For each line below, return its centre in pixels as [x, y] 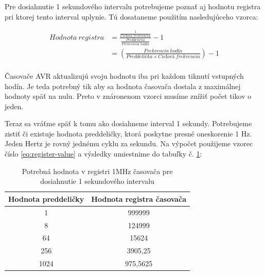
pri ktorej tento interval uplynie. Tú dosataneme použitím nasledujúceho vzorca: [131, 16]
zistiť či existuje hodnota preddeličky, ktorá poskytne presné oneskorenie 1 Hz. [128, 133]
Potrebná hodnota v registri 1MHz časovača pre [97, 171]
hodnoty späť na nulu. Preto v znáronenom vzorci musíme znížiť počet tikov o [128, 96]
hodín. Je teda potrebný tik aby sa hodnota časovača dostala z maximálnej [123, 86]
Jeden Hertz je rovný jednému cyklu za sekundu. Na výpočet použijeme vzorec [129, 143]
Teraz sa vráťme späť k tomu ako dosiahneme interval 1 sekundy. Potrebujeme [128, 123]
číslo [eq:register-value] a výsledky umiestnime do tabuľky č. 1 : [103, 154]
